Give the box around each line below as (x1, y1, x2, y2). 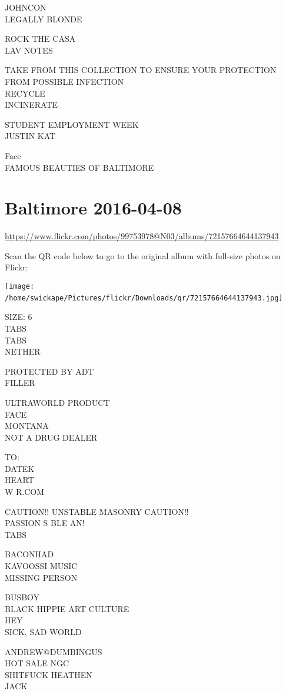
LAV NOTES (5, 44, 53, 56)
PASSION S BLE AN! (5, 517, 85, 529)
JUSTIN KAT (5, 130, 56, 142)
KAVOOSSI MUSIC (5, 560, 78, 572)
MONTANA (5, 419, 49, 432)
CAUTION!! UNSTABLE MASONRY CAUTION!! (5, 505, 189, 517)
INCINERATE (5, 98, 58, 111)
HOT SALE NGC (5, 657, 69, 669)
